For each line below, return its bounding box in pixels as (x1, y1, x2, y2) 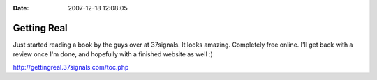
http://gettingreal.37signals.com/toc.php (13, 63, 129, 71)
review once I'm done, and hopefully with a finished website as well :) (13, 50, 213, 58)
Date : (13, 4, 29, 12)
